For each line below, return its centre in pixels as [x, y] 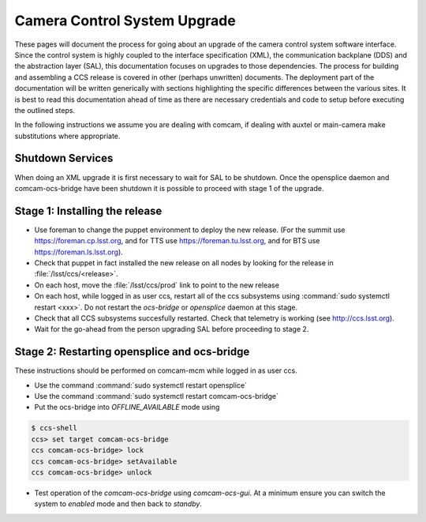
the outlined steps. [45, 110]
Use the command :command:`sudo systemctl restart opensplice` [141, 385]
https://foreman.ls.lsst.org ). [79, 252]
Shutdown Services [64, 158]
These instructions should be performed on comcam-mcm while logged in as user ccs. [156, 370]
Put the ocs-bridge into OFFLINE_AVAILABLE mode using [127, 407]
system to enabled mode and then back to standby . [118, 504]
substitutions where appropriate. [67, 136]
